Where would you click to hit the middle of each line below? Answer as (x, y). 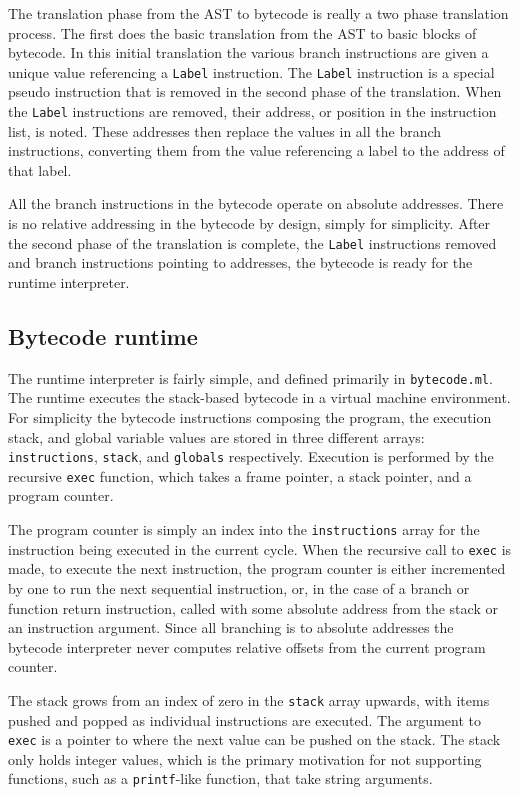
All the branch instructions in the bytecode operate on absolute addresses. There (256, 203)
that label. (40, 169)
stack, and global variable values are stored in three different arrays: (216, 436)
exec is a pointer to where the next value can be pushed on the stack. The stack (254, 739)
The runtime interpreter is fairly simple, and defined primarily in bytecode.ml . (250, 377)
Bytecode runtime (103, 335)
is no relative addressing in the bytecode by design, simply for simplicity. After (249, 223)
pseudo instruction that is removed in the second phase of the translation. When (255, 91)
